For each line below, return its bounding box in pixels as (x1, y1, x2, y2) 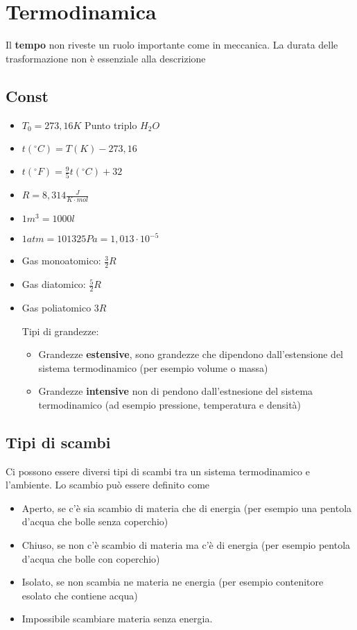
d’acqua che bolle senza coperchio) (21, 514, 168, 529)
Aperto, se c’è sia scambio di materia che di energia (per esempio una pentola (21, 500, 352, 515)
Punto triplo (85, 117, 137, 132)
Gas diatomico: (21, 277, 86, 291)
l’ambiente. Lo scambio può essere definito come (6, 477, 210, 492)
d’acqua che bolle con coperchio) (21, 551, 160, 565)
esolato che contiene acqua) (21, 588, 138, 602)
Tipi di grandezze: (21, 323, 99, 338)
